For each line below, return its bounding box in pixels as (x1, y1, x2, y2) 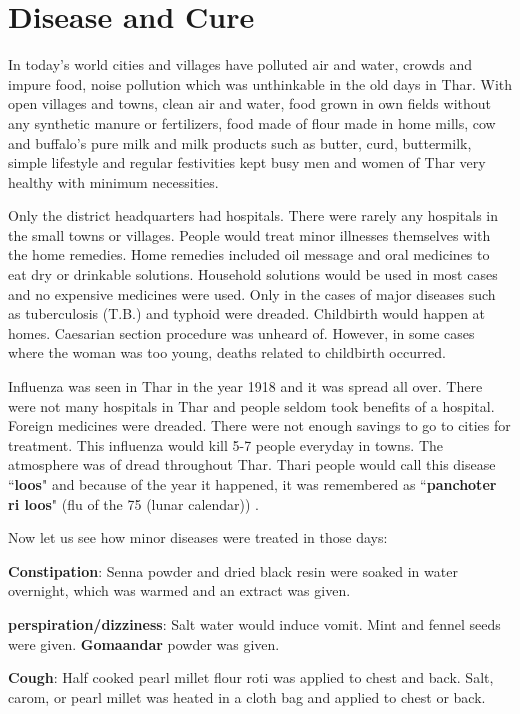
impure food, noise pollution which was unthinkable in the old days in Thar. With (8, 73, 512, 94)
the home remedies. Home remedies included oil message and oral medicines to (8, 244, 490, 265)
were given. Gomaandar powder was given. (8, 633, 280, 654)
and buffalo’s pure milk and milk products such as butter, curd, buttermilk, (8, 132, 472, 153)
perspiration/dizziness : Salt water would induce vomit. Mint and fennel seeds (8, 613, 501, 634)
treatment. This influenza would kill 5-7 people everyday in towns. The (8, 434, 444, 455)
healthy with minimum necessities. (8, 171, 219, 192)
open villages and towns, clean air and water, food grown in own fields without (8, 93, 491, 114)
